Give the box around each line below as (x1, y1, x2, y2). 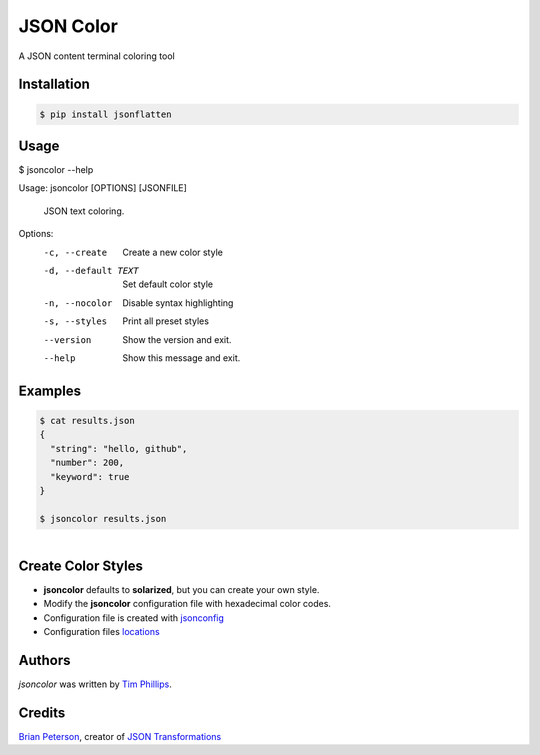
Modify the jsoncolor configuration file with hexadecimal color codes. (43, 598, 332, 610)
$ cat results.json (39, 415, 135, 426)
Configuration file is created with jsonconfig (43, 611, 225, 624)
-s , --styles (43, 316, 108, 327)
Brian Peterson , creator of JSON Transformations (18, 730, 222, 742)
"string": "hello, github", (50, 443, 188, 454)
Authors (18, 651, 71, 669)
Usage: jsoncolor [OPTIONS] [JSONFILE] (18, 182, 187, 194)
